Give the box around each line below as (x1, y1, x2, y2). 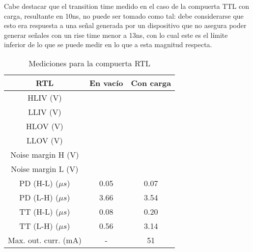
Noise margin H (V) (10, 148, 79, 160)
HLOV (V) (26, 120, 63, 132)
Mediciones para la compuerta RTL (28, 57, 150, 69)
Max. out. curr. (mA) (8, 234, 82, 246)
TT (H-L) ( (19, 205, 59, 217)
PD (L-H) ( (19, 191, 59, 203)
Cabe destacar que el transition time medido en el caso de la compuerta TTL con (4, 1, 250, 11)
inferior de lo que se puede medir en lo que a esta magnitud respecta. (4, 39, 212, 50)
